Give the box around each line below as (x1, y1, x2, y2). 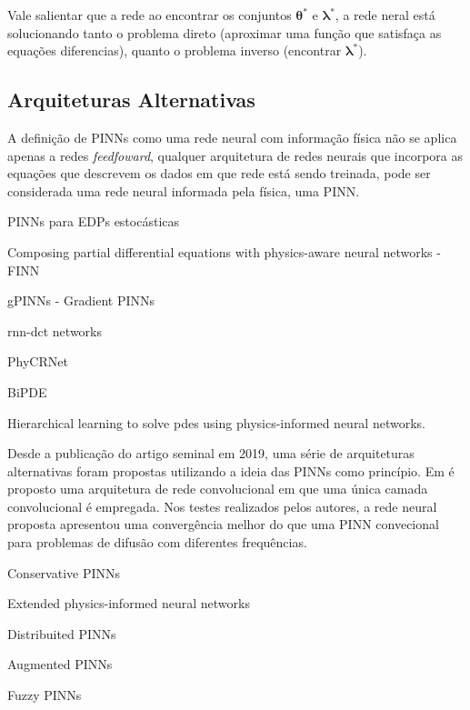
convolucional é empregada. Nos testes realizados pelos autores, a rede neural (7, 496, 437, 515)
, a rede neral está (335, 5, 435, 24)
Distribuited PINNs (7, 624, 116, 643)
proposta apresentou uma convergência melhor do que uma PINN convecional (7, 515, 439, 534)
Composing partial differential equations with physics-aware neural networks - (7, 242, 441, 261)
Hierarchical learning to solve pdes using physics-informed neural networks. (7, 413, 425, 432)
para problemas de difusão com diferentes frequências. (7, 533, 307, 552)
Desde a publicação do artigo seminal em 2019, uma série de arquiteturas (7, 444, 415, 463)
